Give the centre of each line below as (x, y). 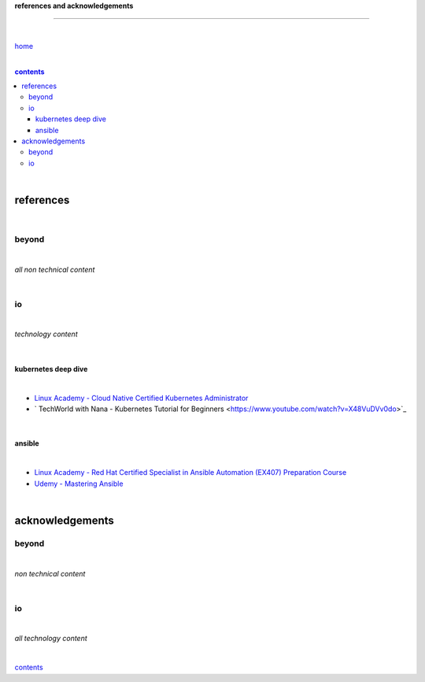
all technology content (51, 639)
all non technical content (55, 269)
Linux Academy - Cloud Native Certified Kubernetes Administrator (141, 398)
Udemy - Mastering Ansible (79, 484)
